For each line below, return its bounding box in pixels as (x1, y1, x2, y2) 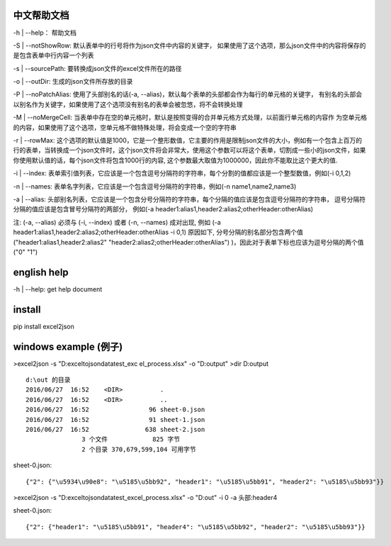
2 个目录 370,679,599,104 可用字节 (81, 445, 196, 453)
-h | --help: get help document (13, 284, 103, 294)
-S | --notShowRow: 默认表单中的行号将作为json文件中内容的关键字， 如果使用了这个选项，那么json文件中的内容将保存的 (13, 41, 366, 50)
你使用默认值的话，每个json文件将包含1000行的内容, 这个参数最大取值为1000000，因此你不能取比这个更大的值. (13, 156, 338, 165)
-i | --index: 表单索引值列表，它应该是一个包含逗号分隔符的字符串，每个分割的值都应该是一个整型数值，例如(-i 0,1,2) (13, 169, 351, 177)
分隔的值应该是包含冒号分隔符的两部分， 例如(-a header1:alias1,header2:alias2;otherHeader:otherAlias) (13, 205, 314, 213)
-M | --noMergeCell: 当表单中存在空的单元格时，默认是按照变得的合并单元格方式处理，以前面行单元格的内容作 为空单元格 (13, 113, 368, 122)
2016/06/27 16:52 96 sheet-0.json (25, 406, 205, 414)
